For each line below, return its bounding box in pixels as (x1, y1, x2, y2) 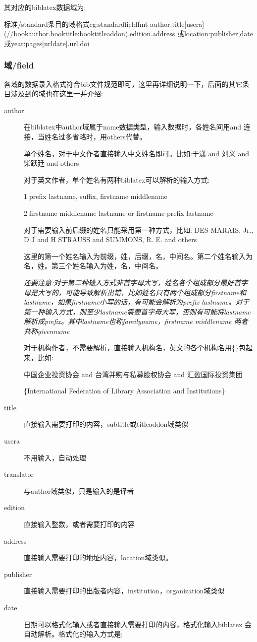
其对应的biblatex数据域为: (4, 2, 86, 12)
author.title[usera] (150, 18, 205, 29)
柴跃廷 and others (24, 158, 79, 168)
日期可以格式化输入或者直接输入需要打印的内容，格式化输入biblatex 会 (24, 619, 252, 629)
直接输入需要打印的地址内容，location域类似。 (24, 552, 173, 563)
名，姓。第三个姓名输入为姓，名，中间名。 (24, 260, 162, 271)
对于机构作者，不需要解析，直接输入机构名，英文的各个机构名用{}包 (24, 342, 246, 353)
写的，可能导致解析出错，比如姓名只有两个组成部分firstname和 (44, 287, 247, 297)
